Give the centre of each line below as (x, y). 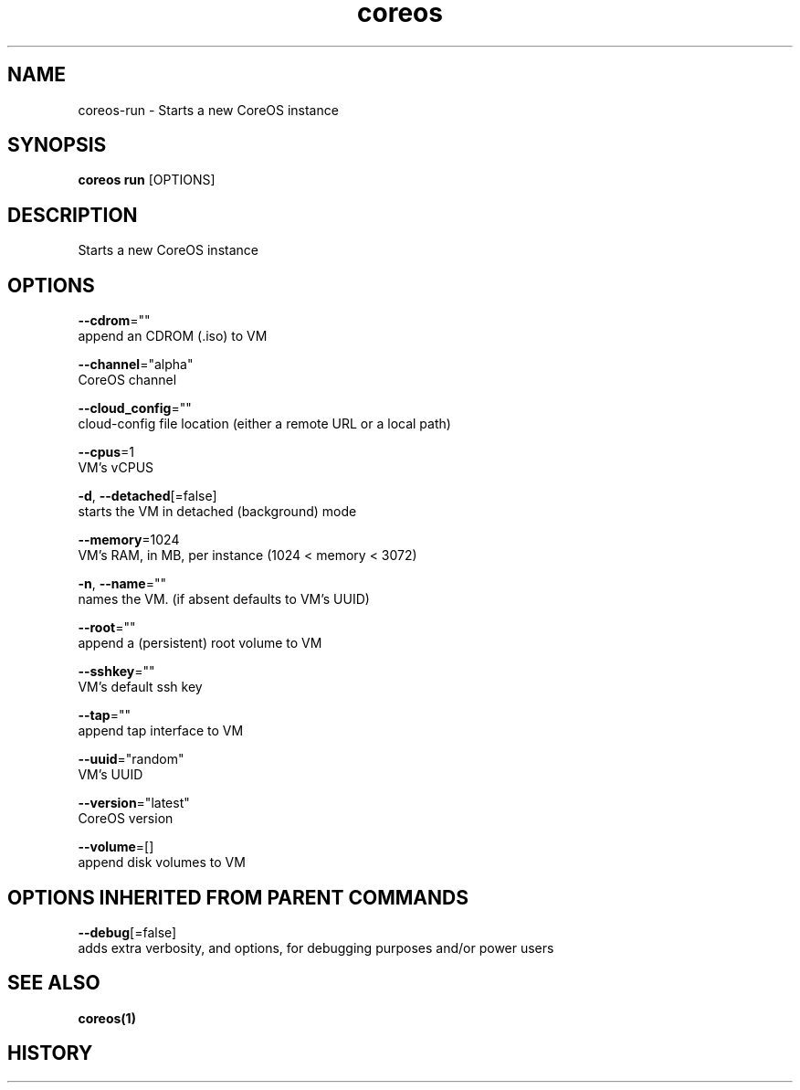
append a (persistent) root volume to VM (200, 643)
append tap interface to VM (161, 731)
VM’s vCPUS (116, 468)
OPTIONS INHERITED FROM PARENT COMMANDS (238, 897)
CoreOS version (126, 819)
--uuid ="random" (131, 759)
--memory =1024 (129, 540)
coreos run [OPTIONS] (147, 180)
